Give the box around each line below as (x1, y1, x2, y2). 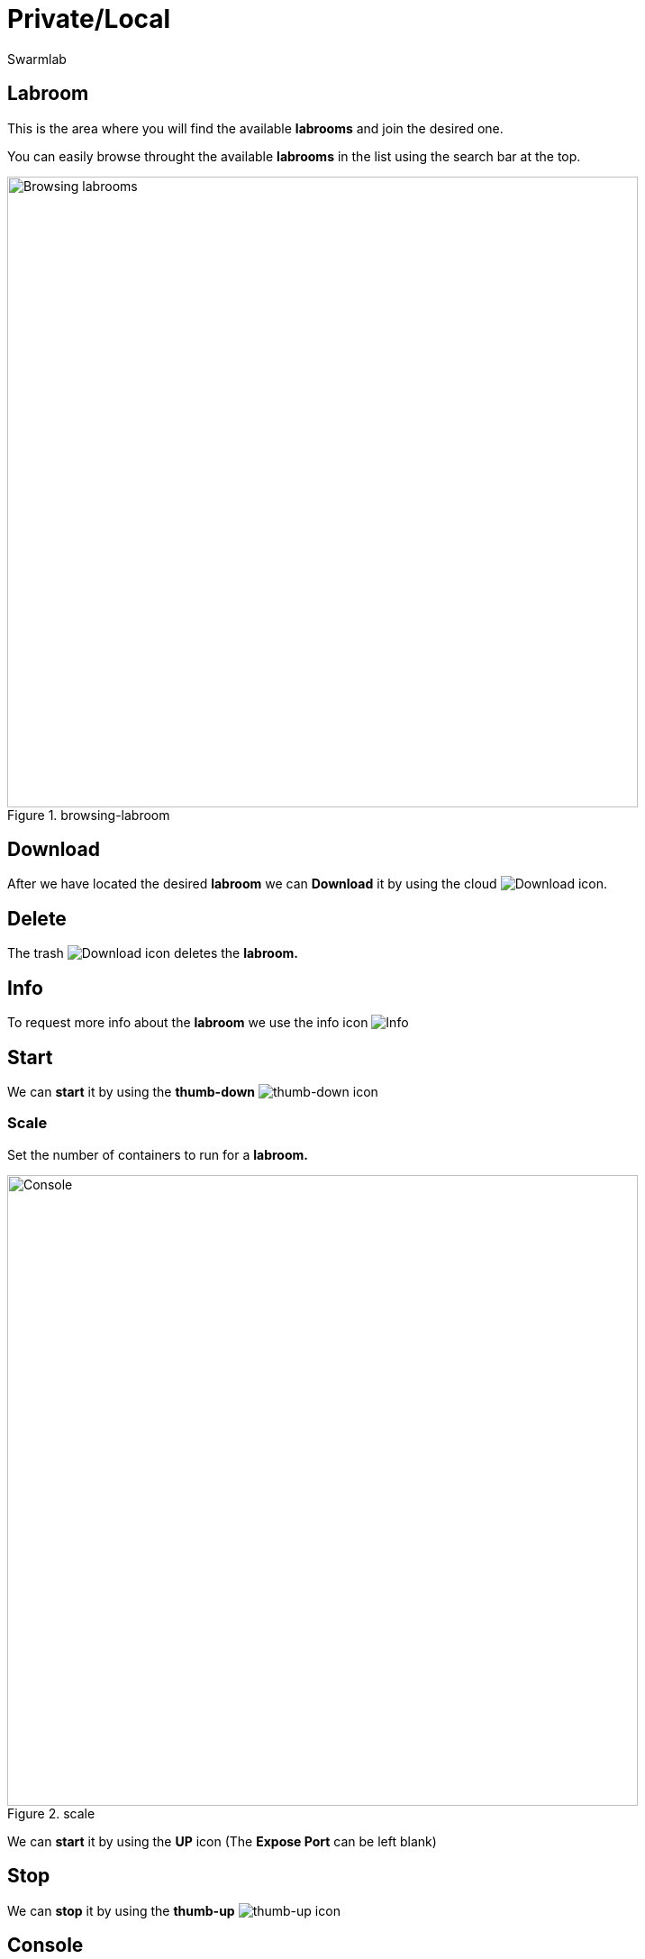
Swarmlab (7, 50, 67, 67)
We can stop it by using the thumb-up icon (7, 1902, 341, 1918)
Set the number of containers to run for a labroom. (7, 1146, 308, 1162)
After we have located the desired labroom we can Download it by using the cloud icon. (7, 876, 608, 892)
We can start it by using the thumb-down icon (7, 1083, 378, 1099)
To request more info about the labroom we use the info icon (7, 1015, 368, 1031)
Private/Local (7, 4, 171, 34)
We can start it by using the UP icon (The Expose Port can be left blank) (7, 1833, 437, 1849)
